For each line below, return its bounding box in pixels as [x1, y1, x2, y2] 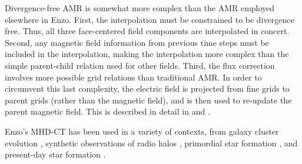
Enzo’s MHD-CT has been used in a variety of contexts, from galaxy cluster [5, 125, 279, 137]
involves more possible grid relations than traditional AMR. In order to [5, 71, 262, 83]
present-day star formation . [5, 148, 106, 160]
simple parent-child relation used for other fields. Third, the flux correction [5, 59, 275, 71]
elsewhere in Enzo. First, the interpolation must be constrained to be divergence [5, 13, 294, 25]
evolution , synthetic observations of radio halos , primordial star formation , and [5, 136, 298, 149]
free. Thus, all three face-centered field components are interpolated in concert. [5, 25, 290, 37]
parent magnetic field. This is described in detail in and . [5, 105, 210, 118]
